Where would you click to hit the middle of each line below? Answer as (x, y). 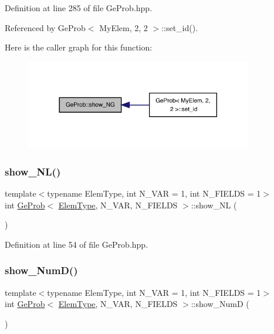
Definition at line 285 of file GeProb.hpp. (79, 8)
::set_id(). (180, 27)
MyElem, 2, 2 (124, 27)
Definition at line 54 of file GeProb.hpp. (77, 244)
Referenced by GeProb (45, 27)
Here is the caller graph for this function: (79, 47)
